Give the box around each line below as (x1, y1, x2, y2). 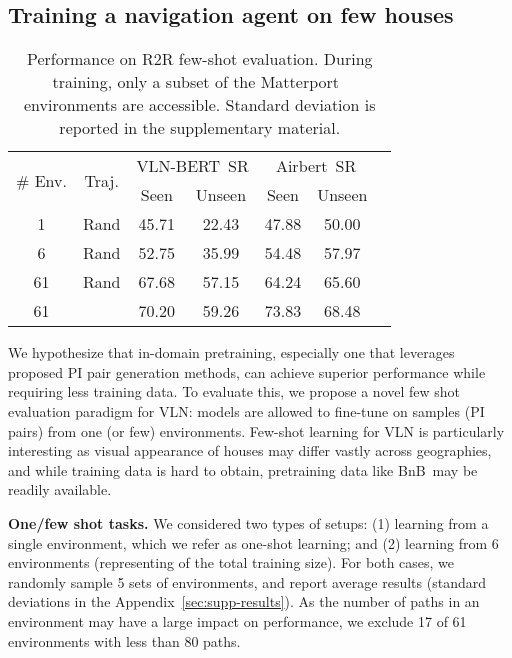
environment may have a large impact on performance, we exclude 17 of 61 (8, 610, 467, 631)
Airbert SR (275, 154, 357, 178)
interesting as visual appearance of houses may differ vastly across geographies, (8, 440, 492, 461)
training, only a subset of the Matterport (52, 70, 340, 94)
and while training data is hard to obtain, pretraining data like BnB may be (8, 459, 478, 480)
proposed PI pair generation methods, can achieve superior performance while (8, 361, 486, 382)
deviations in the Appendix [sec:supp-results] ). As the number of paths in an (8, 591, 480, 612)
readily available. (8, 479, 112, 500)
